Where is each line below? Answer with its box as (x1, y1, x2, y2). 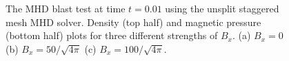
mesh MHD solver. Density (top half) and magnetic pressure (6, 14, 261, 29)
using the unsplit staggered (165, 1, 279, 15)
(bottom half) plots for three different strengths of (6, 28, 218, 42)
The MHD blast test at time (6, 1, 126, 15)
